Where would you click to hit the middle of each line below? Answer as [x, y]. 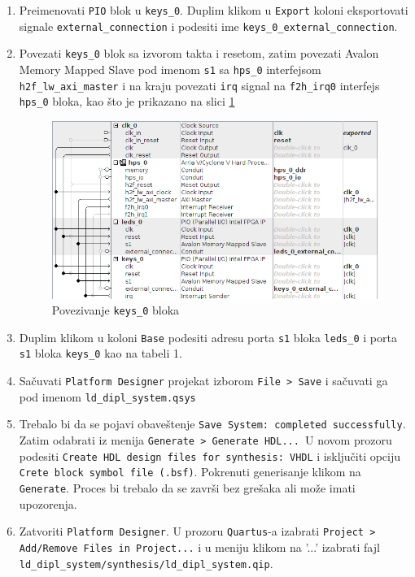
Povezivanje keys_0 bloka [116, 310]
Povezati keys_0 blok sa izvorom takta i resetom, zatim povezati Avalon [199, 53]
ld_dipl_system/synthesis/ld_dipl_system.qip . [146, 563]
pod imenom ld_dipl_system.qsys [107, 396]
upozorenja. [48, 503]
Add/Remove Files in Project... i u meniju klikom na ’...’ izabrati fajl [199, 547]
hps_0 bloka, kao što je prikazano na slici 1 [127, 101]
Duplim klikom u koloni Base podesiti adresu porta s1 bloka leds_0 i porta [208, 337]
